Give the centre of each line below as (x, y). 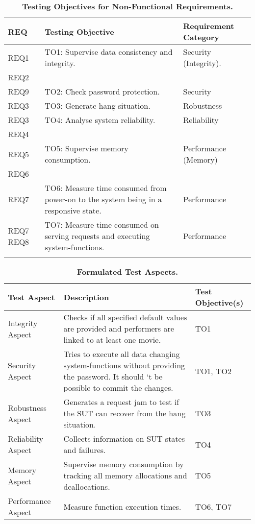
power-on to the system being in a (103, 199)
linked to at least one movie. (112, 340)
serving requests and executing (97, 236)
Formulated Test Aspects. (127, 272)
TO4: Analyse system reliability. (100, 120)
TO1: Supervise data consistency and (109, 52)
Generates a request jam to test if (121, 402)
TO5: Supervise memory (87, 148)
